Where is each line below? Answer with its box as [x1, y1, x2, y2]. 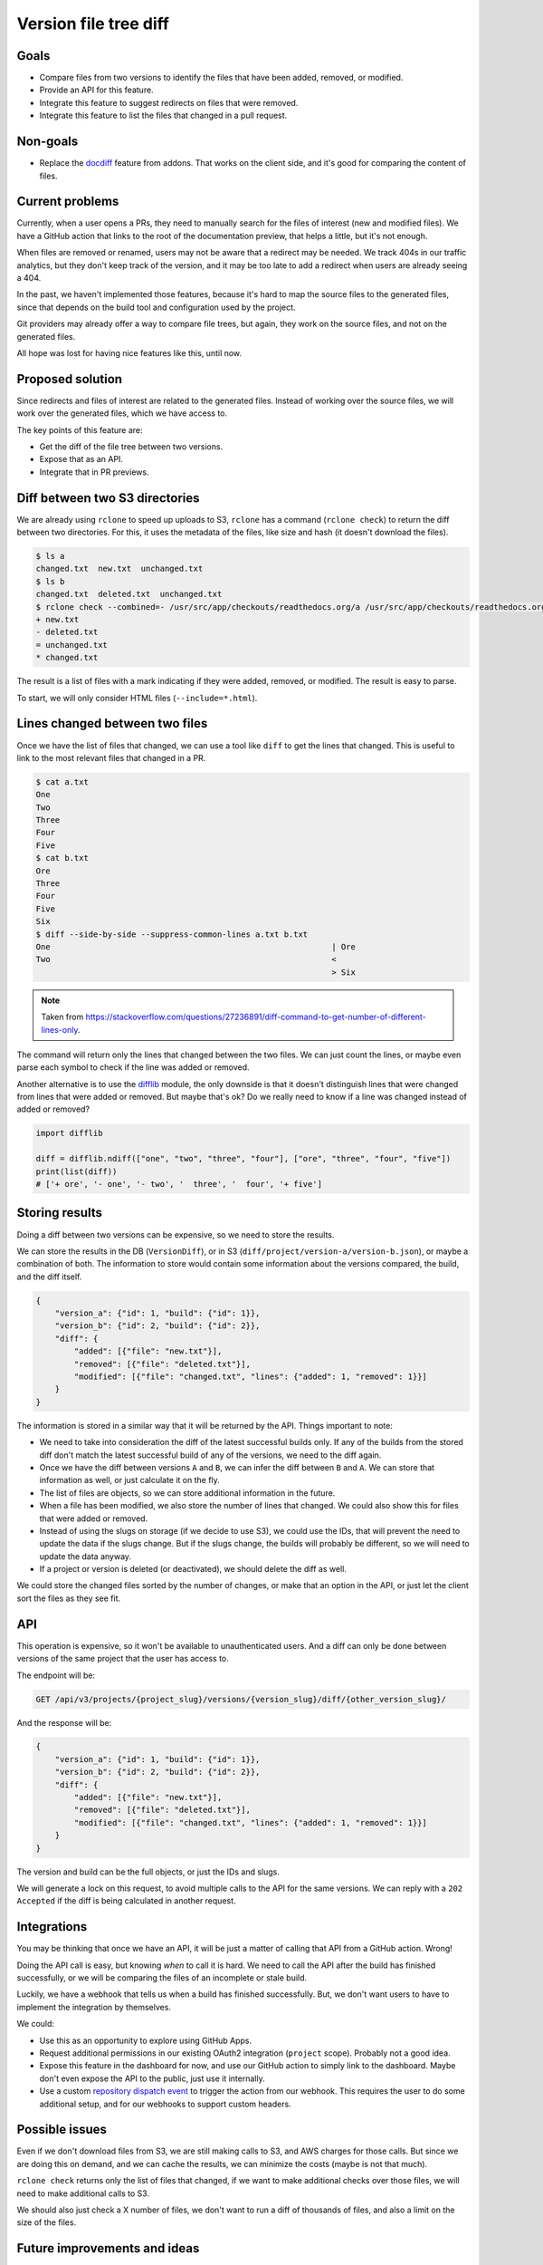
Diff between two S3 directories [16, 490, 200, 506]
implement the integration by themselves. [16, 2001, 172, 2012]
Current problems [16, 194, 119, 209]
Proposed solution [16, 371, 122, 387]
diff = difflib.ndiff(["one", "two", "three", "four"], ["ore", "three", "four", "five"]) [35, 1153, 452, 1164]
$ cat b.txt [35, 853, 90, 863]
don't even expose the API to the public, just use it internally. [39, 2073, 266, 2084]
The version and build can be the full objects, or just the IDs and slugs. [16, 1866, 280, 1877]
